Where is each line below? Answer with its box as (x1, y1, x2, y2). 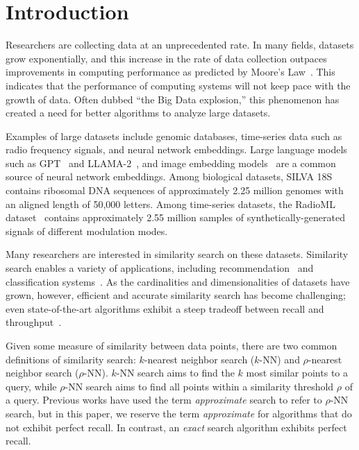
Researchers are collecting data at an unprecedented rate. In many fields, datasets (6, 37, 354, 52)
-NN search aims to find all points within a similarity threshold (65, 379, 334, 393)
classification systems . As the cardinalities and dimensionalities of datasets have (6, 274, 350, 288)
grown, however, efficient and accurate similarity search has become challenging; (6, 288, 346, 302)
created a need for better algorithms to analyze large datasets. (6, 105, 271, 120)
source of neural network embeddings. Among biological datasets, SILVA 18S (6, 169, 333, 184)
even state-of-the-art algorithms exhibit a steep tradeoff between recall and (6, 301, 324, 315)
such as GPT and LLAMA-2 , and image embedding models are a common (6, 155, 336, 170)
